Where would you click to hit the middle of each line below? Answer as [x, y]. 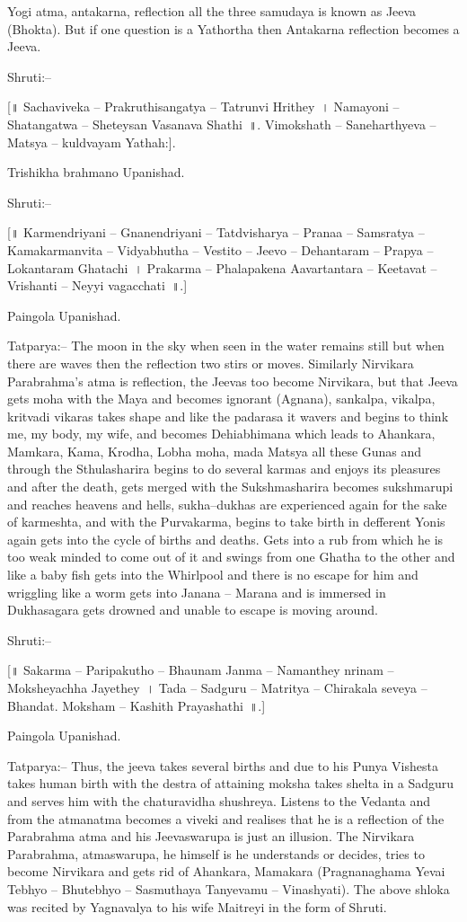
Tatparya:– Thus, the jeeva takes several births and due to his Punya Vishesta [223, 765]
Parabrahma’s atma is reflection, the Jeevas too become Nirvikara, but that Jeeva [233, 381]
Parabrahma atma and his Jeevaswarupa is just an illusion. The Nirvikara [211, 836]
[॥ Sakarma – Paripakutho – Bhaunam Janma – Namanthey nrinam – [201, 670]
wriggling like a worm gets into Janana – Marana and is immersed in [197, 592]
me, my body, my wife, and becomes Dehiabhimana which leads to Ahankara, [221, 434]
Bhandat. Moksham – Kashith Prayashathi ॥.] [137, 705]
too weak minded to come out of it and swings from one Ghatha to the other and [231, 557]
